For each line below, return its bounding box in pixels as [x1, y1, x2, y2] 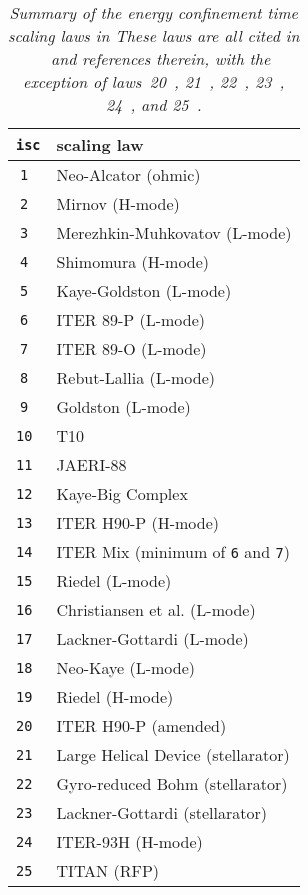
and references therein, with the [51, 47, 271, 70]
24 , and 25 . [105, 93, 202, 116]
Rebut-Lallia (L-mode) [56, 366, 216, 389]
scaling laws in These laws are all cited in [8, 24, 300, 47]
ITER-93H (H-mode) [56, 830, 203, 853]
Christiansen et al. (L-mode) [56, 598, 256, 621]
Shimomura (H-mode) [56, 250, 210, 273]
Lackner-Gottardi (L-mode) [56, 627, 249, 650]
